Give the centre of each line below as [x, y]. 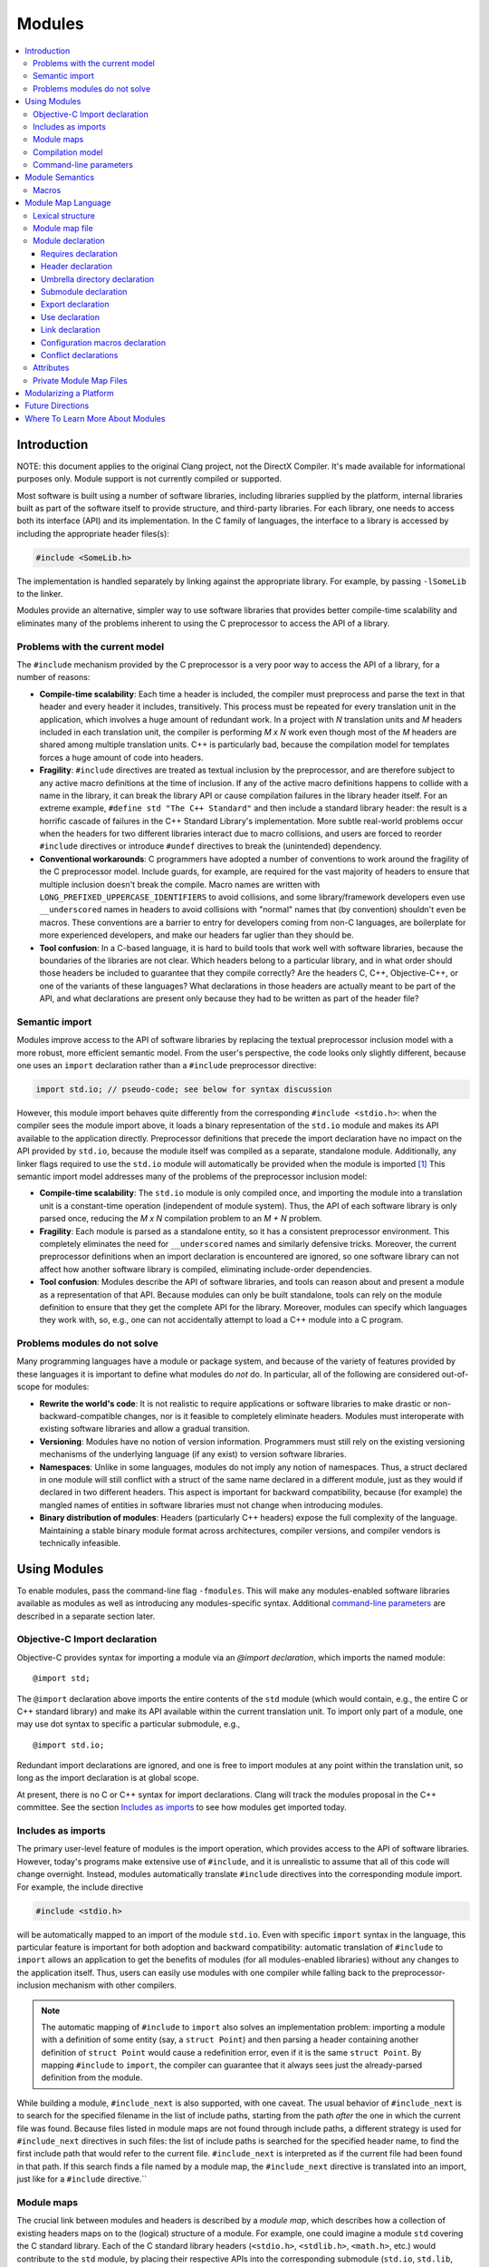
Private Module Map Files [80, 380]
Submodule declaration [84, 291]
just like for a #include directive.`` [82, 2179]
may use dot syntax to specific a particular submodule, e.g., [129, 1724]
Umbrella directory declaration [98, 279]
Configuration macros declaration [104, 342]
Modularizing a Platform [70, 394]
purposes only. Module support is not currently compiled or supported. [149, 479]
